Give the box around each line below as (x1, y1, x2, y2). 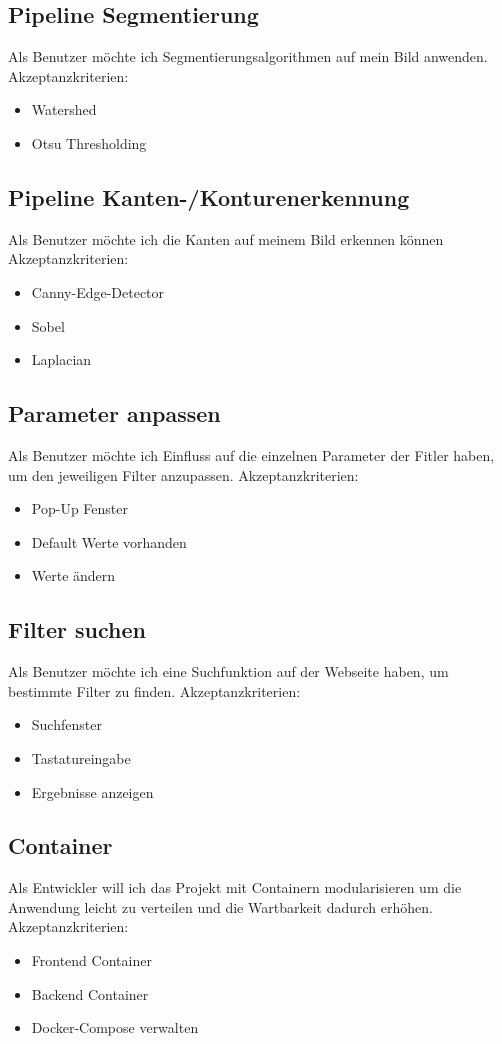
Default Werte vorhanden (31, 531, 187, 552)
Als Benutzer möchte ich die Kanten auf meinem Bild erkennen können (8, 228, 444, 249)
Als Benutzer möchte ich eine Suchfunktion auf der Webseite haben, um (8, 661, 449, 682)
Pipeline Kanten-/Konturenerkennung (8, 181, 410, 212)
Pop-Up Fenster (31, 498, 128, 519)
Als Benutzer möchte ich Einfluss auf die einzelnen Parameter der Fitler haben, (8, 444, 495, 465)
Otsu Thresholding (31, 132, 147, 153)
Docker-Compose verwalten (31, 1017, 199, 1038)
